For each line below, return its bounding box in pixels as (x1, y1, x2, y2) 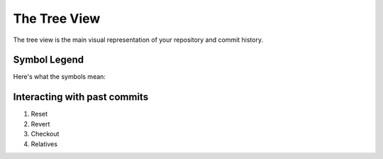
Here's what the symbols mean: (13, 72, 106, 81)
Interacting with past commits (13, 91, 149, 103)
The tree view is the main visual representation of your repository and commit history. (13, 35, 264, 44)
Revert (30, 119, 50, 128)
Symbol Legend (13, 54, 84, 66)
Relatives (30, 139, 58, 148)
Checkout (30, 130, 60, 138)
